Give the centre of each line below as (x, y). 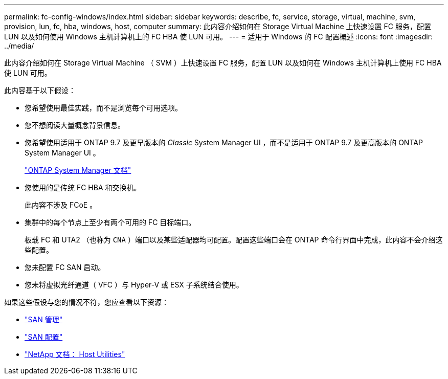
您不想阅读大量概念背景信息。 (75, 125)
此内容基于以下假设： (40, 90)
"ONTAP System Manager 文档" (78, 170)
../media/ (19, 46)
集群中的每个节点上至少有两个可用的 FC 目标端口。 (110, 222)
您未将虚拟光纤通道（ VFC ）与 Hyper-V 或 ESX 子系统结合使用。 (134, 285)
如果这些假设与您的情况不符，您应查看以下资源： (86, 302)
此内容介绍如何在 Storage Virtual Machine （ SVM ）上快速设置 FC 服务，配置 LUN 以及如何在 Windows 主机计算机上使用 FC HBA (223, 63)
